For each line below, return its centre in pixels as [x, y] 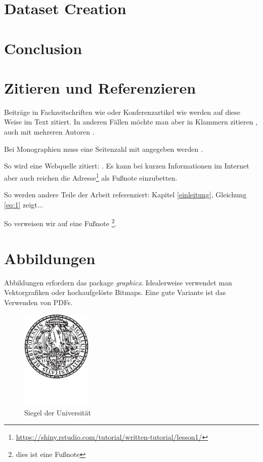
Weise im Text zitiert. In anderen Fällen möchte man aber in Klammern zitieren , [131, 122]
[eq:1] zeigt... [24, 204]
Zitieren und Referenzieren [100, 87]
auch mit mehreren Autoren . [49, 132]
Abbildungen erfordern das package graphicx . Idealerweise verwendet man [118, 282]
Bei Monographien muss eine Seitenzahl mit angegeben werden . [103, 149]
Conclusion [43, 48]
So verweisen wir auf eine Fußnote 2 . [60, 222]
